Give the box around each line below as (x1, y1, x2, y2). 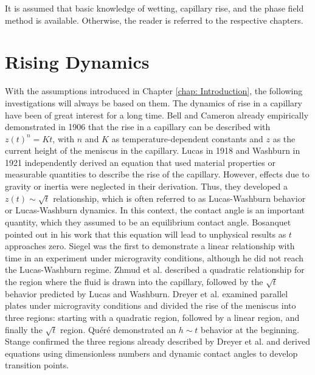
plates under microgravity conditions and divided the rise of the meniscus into (5, 299, 296, 312)
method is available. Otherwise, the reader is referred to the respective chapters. (5, 13, 303, 26)
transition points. (5, 359, 69, 371)
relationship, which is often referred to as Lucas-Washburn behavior (53, 191, 306, 204)
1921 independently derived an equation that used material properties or (5, 156, 275, 168)
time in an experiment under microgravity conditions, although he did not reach (5, 251, 304, 264)
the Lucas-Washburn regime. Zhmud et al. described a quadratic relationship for (5, 263, 305, 276)
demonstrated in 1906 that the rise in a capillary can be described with (5, 120, 271, 133)
